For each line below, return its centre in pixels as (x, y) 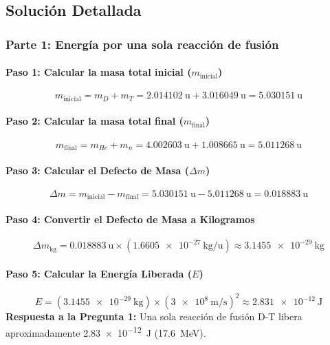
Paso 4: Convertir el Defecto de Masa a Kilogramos (130, 219)
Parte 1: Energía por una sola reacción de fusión (142, 44)
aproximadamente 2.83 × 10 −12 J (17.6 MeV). (106, 332)
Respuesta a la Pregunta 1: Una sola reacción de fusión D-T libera (154, 316)
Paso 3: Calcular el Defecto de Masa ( (97, 170)
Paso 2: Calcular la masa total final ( (95, 121)
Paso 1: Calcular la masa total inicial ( (99, 72)
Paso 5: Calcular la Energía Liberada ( (99, 273)
